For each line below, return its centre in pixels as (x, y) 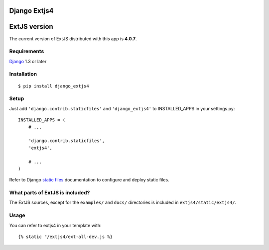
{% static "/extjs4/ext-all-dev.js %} (66, 237)
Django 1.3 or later (28, 61)
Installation (23, 74)
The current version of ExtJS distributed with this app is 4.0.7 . (73, 39)
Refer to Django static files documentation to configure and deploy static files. (89, 180)
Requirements (27, 51)
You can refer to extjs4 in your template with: (55, 225)
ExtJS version (31, 27)
